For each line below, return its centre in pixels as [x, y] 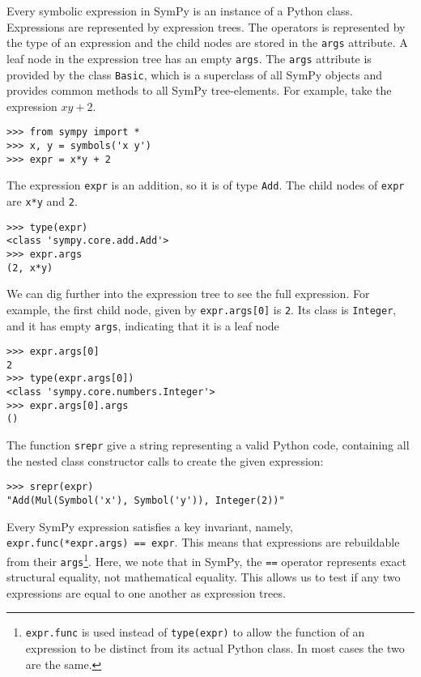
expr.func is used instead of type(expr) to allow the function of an [195, 632]
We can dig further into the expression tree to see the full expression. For [188, 294]
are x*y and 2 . [42, 200]
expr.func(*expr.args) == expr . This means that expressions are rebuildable [203, 542]
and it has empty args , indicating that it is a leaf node [143, 325]
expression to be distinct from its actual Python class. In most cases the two [215, 648]
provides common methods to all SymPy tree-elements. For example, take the [199, 90]
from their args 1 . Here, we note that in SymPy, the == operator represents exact [206, 560]
